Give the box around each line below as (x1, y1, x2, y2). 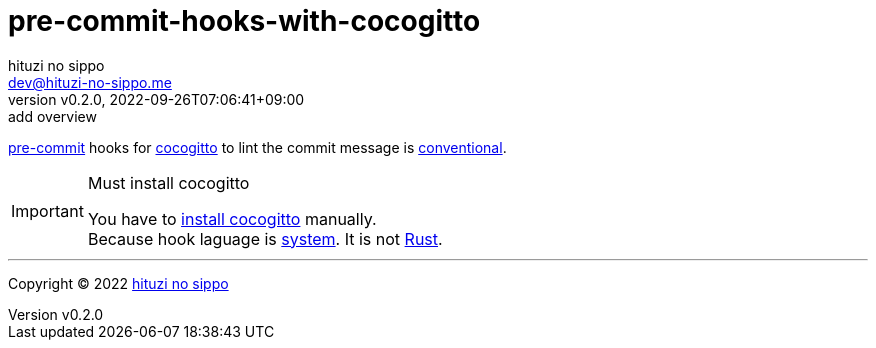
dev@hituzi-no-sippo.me (8, 73, 172, 91)
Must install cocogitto (87, 172, 250, 193)
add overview (8, 107, 97, 125)
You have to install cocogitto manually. (87, 208, 377, 229)
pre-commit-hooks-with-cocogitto (8, 4, 481, 38)
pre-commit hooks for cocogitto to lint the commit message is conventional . (8, 138, 507, 156)
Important (11, 200, 84, 221)
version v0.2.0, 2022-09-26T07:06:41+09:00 (8, 90, 305, 108)
